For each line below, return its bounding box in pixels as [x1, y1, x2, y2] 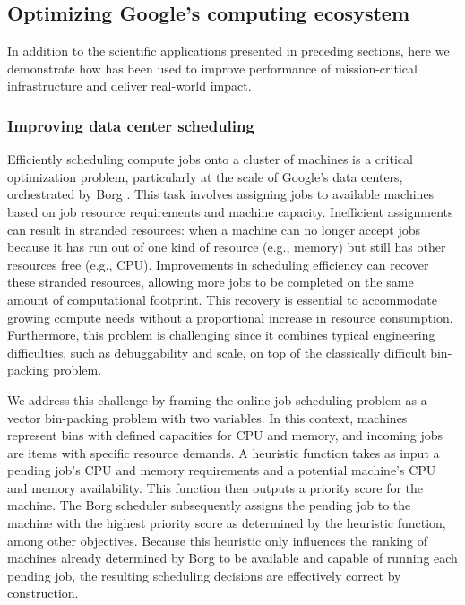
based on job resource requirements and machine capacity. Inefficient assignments [7, 202, 453, 220]
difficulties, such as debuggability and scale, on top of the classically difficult [7, 342, 426, 361]
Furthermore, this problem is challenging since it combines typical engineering [7, 325, 435, 344]
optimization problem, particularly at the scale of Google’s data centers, [7, 167, 403, 186]
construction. [7, 583, 79, 602]
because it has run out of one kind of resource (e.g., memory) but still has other [7, 238, 446, 256]
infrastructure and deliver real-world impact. [7, 76, 252, 95]
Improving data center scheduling [7, 114, 254, 136]
